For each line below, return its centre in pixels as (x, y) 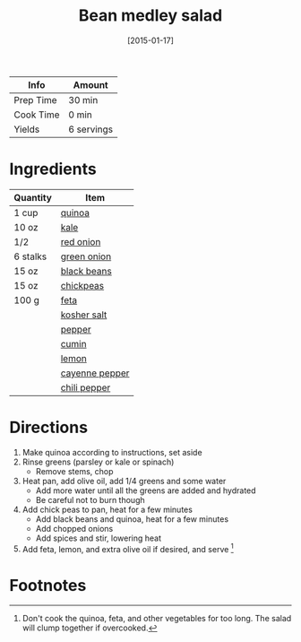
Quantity (33, 197)
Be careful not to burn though (90, 499)
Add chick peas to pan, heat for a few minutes (107, 509)
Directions (48, 428)
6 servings (91, 129)
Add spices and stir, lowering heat (99, 538)
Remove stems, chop (74, 471)
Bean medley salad (150, 16)
